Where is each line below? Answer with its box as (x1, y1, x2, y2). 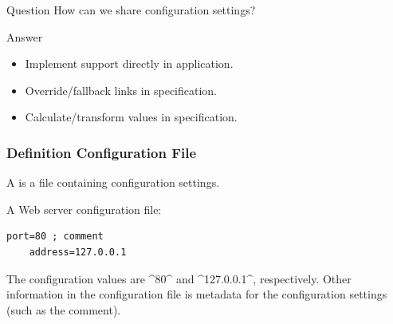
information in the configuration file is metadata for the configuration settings (6, 286, 387, 302)
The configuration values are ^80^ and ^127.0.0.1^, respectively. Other (6, 270, 352, 286)
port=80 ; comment (6, 231, 104, 243)
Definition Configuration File (6, 142, 197, 162)
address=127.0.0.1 (29, 246, 127, 258)
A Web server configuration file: (6, 200, 162, 217)
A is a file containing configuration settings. (6, 174, 220, 191)
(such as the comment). (6, 301, 121, 318)
